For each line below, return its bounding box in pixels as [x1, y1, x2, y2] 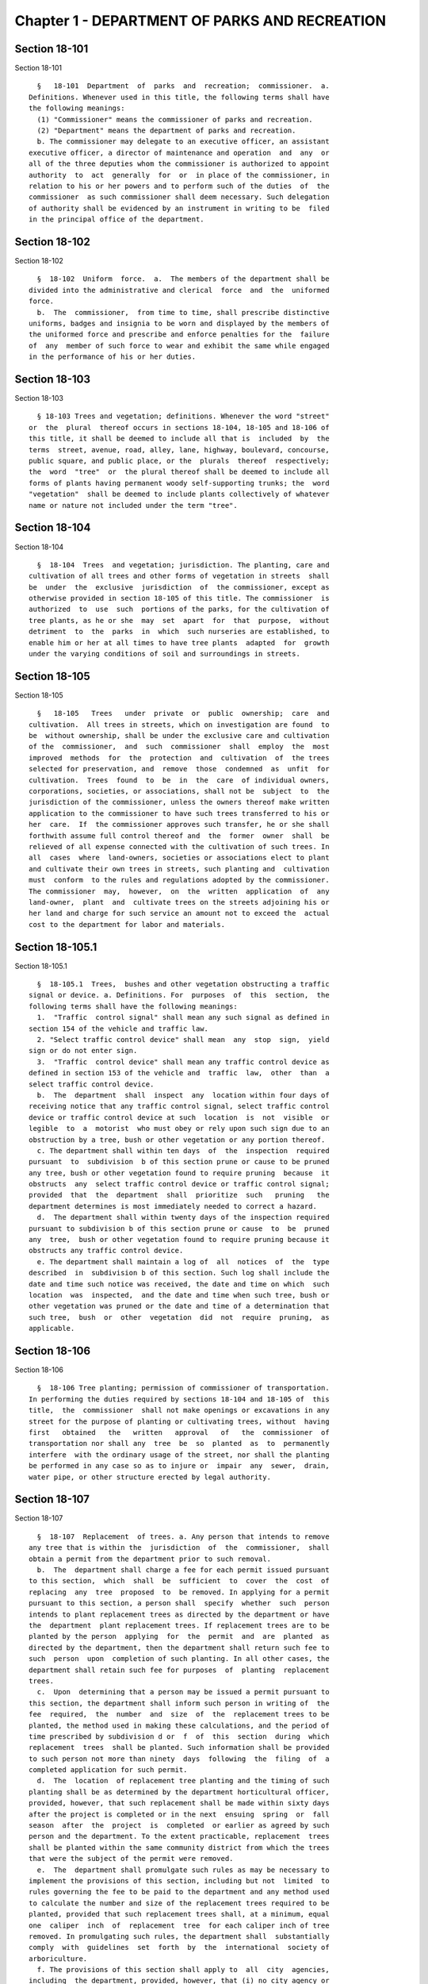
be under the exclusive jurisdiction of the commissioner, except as [29, 583, 330, 591]
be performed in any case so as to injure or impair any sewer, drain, [29, 1461, 330, 1471]
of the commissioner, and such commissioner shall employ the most [29, 742, 330, 752]
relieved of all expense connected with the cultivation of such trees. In [29, 842, 330, 851]
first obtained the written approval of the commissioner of [29, 1428, 330, 1436]
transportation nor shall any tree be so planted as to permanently [29, 1439, 330, 1448]
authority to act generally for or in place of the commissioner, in [29, 171, 330, 179]
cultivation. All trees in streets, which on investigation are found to [29, 720, 330, 729]
